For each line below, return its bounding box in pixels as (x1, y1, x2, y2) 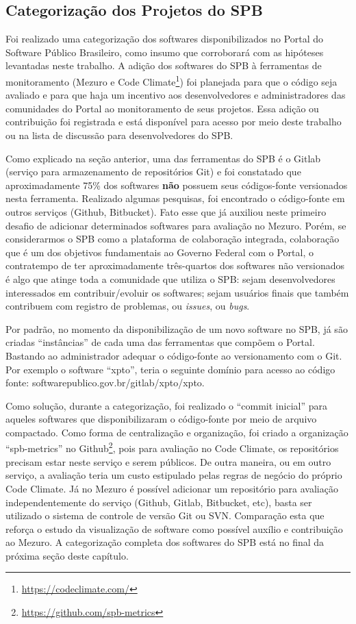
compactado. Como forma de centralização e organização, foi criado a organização (5, 425, 348, 439)
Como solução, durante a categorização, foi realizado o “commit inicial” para (5, 398, 327, 412)
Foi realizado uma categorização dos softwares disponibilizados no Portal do (5, 32, 324, 46)
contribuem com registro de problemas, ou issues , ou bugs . (5, 299, 250, 313)
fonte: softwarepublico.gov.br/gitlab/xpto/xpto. (5, 375, 205, 390)
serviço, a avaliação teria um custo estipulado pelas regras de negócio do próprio (5, 468, 342, 482)
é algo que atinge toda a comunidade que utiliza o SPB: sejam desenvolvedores (5, 271, 335, 286)
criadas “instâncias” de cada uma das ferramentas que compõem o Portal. (5, 335, 315, 349)
